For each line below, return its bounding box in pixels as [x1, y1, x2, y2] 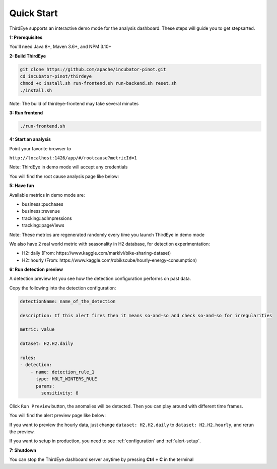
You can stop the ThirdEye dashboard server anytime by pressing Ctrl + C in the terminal [9, 456, 194, 462]
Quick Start [9, 8, 58, 19]
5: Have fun [9, 183, 34, 189]
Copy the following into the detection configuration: [9, 285, 116, 291]
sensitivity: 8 [41, 390, 79, 396]
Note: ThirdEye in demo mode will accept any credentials [9, 164, 128, 170]
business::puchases [22, 201, 63, 207]
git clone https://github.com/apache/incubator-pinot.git [20, 66, 166, 72]
